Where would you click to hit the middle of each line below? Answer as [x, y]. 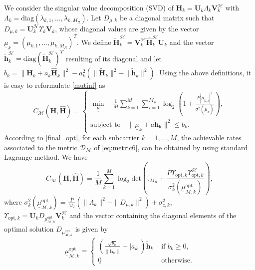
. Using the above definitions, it [203, 73]
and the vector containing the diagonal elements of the [153, 215]
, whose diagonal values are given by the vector [127, 28]
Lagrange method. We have [46, 157]
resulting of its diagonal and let [114, 58]
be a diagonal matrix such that [167, 17]
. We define [94, 42]
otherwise [176, 260]
